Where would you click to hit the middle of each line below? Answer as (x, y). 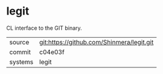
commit (20, 52)
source (19, 42)
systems (21, 62)
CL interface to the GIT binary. (44, 28)
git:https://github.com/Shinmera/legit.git (96, 42)
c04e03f (52, 52)
